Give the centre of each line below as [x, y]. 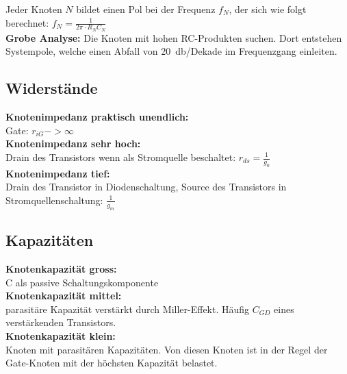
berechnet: [27, 22]
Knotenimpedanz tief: [58, 173]
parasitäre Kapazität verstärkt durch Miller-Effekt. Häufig [128, 309]
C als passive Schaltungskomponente [82, 282]
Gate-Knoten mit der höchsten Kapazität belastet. [112, 363]
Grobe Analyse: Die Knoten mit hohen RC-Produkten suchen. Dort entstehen [174, 37]
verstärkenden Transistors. [61, 322]
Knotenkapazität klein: [61, 335]
